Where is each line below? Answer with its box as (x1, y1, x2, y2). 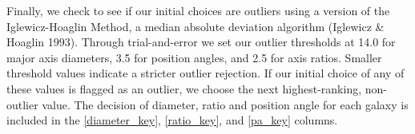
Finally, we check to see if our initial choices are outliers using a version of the (6, 2, 390, 18)
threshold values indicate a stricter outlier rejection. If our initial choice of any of (6, 65, 405, 81)
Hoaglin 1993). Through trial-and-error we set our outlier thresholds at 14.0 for (6, 33, 396, 50)
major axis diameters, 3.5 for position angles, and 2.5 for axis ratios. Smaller (6, 49, 382, 65)
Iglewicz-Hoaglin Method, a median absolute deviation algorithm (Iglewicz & (6, 18, 385, 34)
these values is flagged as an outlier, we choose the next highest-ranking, (6, 80, 362, 97)
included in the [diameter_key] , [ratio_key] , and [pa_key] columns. (6, 112, 338, 128)
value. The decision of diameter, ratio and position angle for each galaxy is (42, 96, 409, 112)
